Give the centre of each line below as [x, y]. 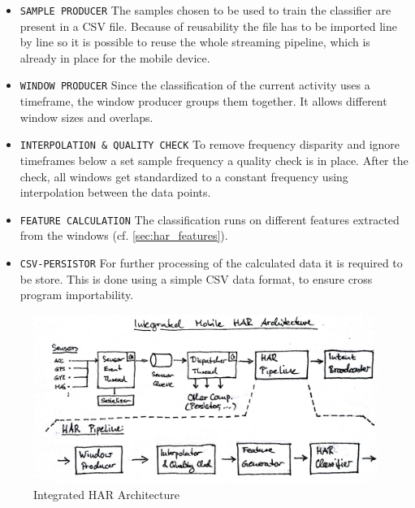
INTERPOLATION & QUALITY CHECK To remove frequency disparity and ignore [210, 144]
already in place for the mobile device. [115, 57]
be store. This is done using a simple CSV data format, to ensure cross [196, 278]
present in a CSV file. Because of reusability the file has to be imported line [208, 26]
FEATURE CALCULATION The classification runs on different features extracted [210, 219]
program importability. [77, 295]
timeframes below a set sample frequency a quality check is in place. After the [214, 160]
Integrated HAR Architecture [106, 495]
